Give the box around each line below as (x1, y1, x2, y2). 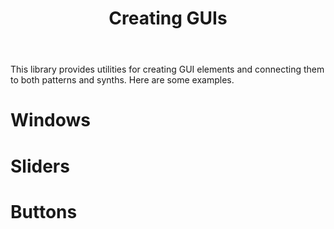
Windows (10, 109, 91, 132)
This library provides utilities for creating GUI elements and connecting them (10, 63, 325, 76)
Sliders (10, 155, 70, 177)
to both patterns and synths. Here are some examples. (10, 74, 235, 86)
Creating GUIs (108, 7, 228, 30)
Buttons (10, 200, 78, 223)
